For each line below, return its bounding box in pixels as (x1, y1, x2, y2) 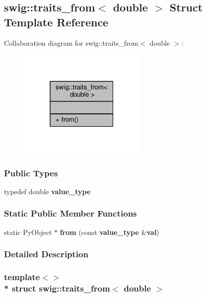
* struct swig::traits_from (4, 282, 110, 294)
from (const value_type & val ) (60, 226, 159, 237)
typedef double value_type (4, 186, 91, 196)
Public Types (4, 166, 58, 179)
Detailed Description (4, 248, 88, 260)
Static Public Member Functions (4, 207, 137, 220)
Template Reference (4, 14, 109, 29)
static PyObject (4, 226, 52, 237)
